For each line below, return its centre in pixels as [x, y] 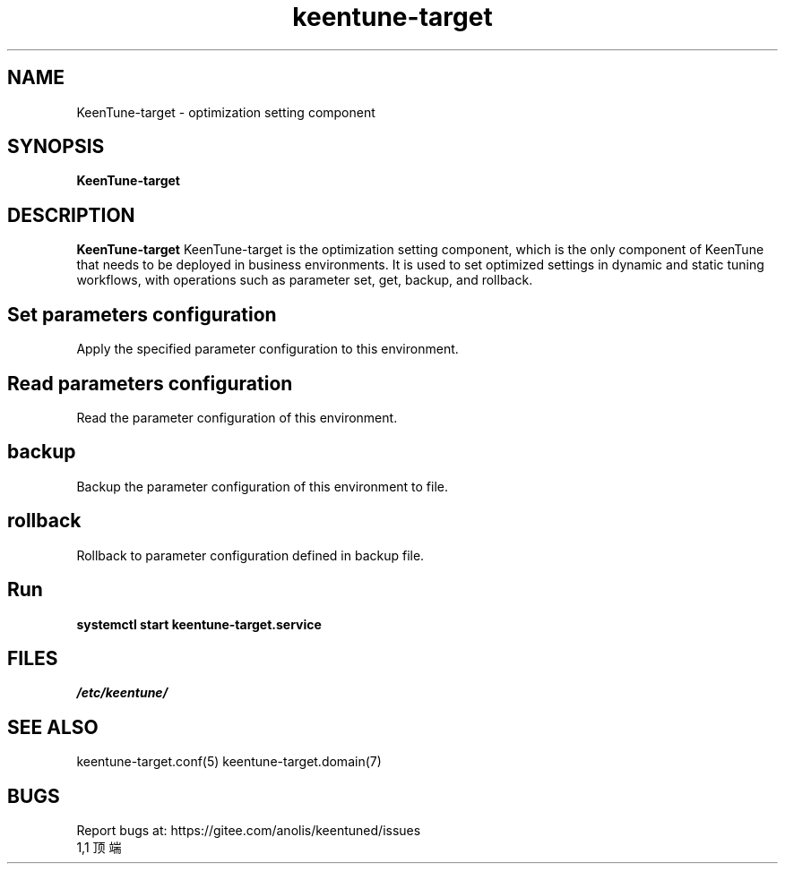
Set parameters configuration [142, 314]
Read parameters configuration [150, 383]
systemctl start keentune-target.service [199, 624]
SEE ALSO [53, 727]
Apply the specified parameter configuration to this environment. [267, 349]
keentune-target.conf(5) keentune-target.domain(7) [229, 762]
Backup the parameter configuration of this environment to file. [263, 486]
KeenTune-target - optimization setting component [226, 112]
